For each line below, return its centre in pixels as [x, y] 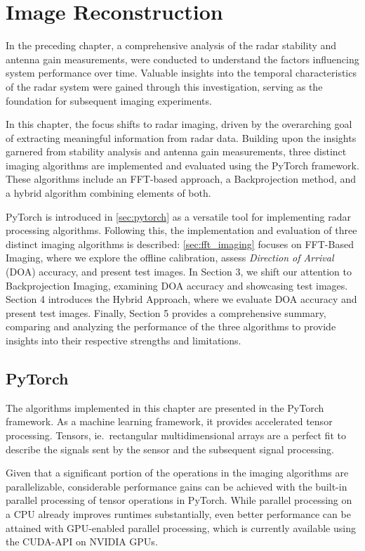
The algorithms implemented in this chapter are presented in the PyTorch [165, 407]
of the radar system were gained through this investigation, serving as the [164, 86]
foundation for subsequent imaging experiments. [109, 100]
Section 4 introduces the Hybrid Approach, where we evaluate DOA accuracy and [181, 299]
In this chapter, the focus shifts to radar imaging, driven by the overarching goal [179, 124]
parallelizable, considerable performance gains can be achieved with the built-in [177, 486]
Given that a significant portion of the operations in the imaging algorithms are [177, 473]
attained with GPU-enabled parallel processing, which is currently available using [181, 527]
